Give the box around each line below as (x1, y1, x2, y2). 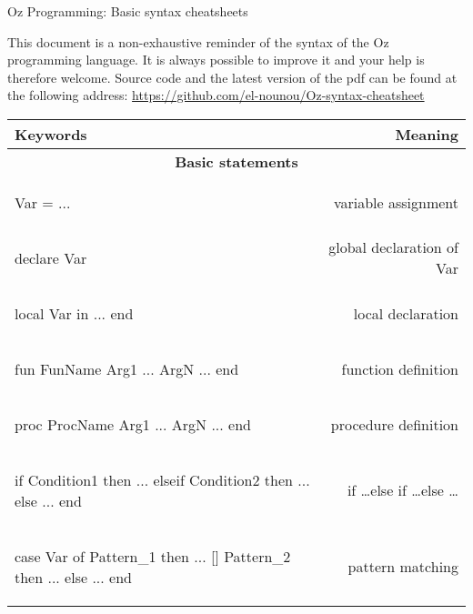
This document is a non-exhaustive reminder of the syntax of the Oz (7, 32, 389, 51)
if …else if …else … (347, 479, 458, 501)
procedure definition (330, 413, 458, 435)
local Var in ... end (15, 302, 134, 324)
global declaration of (328, 237, 458, 258)
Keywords (15, 123, 87, 145)
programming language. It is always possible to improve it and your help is (7, 50, 425, 69)
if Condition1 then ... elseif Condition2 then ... (15, 468, 310, 490)
